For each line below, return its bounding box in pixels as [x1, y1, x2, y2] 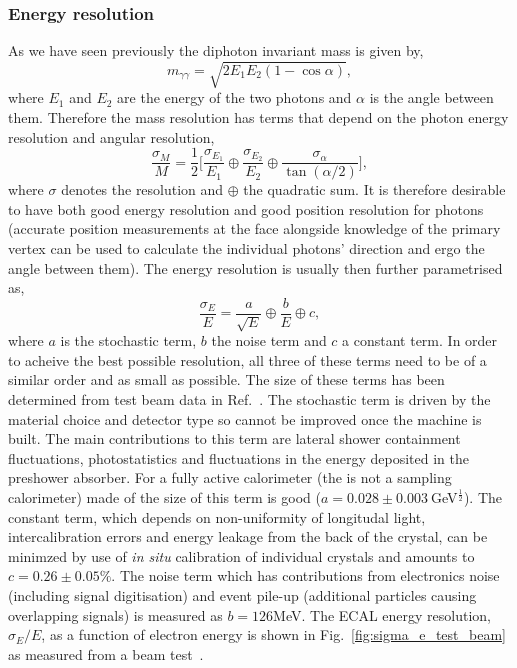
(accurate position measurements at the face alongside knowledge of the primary [8, 218, 501, 239]
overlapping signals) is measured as [8, 604, 223, 625]
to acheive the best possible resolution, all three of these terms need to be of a [8, 349, 487, 370]
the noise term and [211, 330, 327, 351]
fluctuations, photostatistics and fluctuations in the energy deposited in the [8, 447, 469, 468]
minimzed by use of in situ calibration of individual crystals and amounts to [8, 545, 475, 566]
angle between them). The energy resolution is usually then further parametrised [8, 257, 503, 278]
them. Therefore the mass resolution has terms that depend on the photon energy [8, 106, 509, 127]
